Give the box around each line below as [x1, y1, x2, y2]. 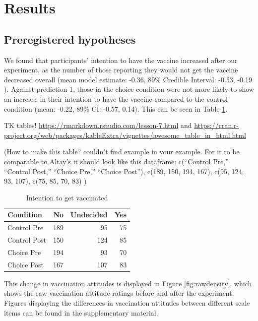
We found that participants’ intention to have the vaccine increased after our [4, 55, 238, 65]
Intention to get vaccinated [26, 192, 108, 202]
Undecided [70, 209, 108, 220]
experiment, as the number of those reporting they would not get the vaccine [4, 64, 238, 75]
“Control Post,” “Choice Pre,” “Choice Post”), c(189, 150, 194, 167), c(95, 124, [4, 166, 244, 176]
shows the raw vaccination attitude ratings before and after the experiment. [4, 288, 234, 298]
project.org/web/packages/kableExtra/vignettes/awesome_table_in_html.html [4, 129, 246, 140]
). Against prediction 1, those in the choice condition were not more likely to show [4, 84, 254, 94]
